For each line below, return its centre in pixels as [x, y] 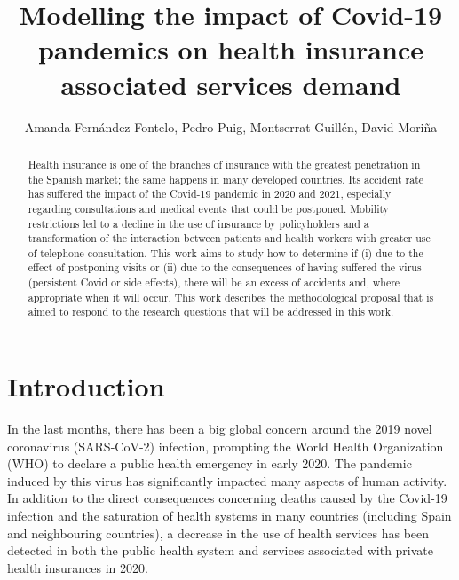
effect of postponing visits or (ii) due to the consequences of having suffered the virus [225, 267]
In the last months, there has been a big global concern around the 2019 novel [220, 429]
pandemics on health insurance [231, 49]
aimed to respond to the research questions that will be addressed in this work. [211, 312]
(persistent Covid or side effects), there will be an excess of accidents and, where [214, 282]
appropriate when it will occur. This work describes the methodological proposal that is [231, 297]
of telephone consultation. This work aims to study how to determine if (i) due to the [226, 252]
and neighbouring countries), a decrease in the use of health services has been [218, 533]
